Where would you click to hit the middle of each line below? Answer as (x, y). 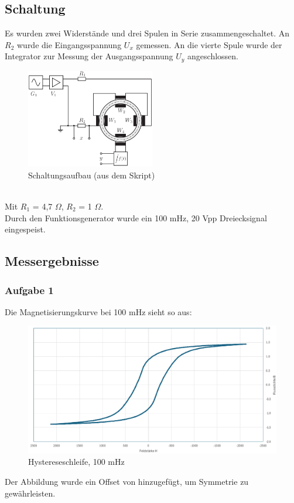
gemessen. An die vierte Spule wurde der (209, 44)
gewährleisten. (30, 493)
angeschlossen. (213, 56)
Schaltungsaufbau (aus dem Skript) (92, 175)
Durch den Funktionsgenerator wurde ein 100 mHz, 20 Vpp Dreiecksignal (136, 217)
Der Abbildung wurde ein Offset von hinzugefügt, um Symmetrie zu (127, 481)
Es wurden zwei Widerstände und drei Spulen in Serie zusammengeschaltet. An (147, 33)
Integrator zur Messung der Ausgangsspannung (89, 56)
